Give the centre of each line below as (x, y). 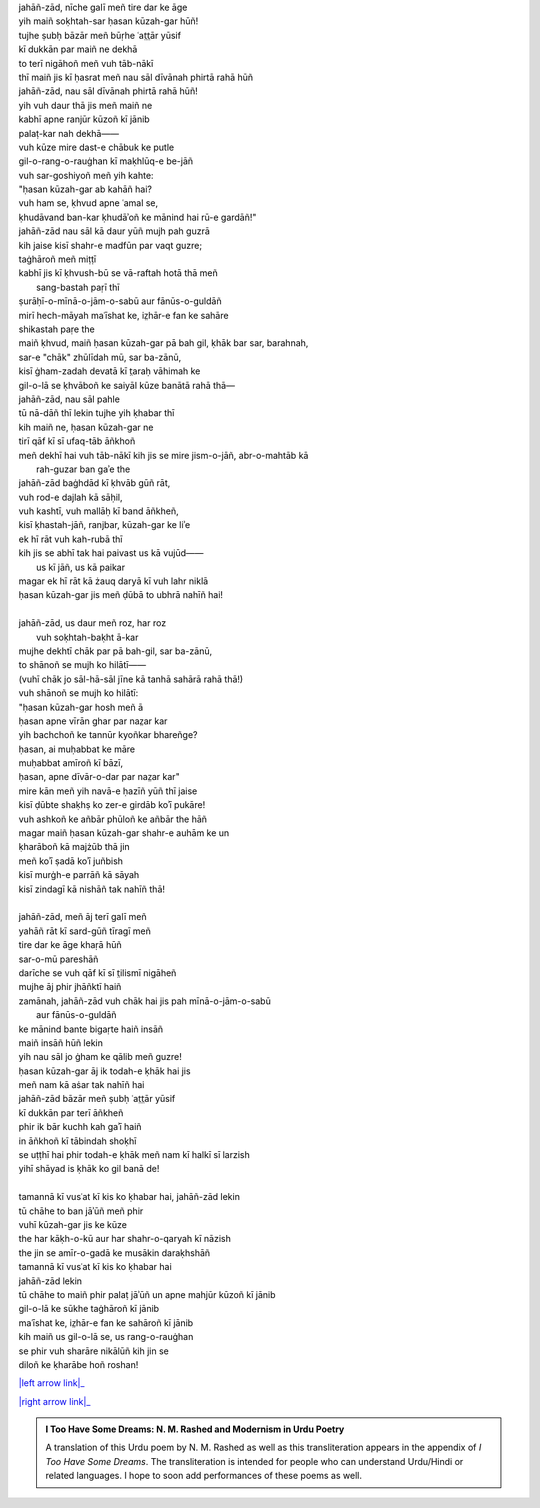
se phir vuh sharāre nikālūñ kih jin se (94, 1351)
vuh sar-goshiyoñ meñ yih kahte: (86, 175)
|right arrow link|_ (54, 1401)
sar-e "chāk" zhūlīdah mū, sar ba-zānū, (100, 357)
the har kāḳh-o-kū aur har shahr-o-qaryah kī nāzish (125, 1239)
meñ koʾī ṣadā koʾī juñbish (71, 861)
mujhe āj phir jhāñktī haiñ (70, 987)
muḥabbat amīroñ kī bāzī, (71, 763)
